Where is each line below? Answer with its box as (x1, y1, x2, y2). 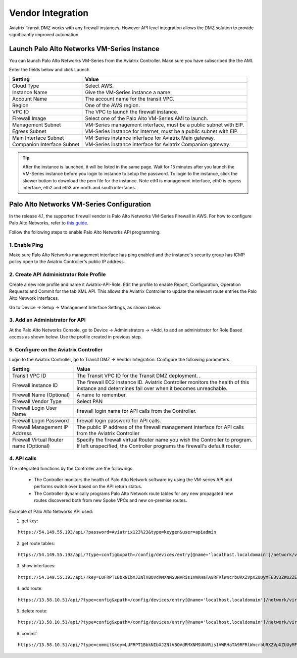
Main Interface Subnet (12, 134, 64, 141)
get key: (21, 518, 38, 524)
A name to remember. (76, 391, 127, 398)
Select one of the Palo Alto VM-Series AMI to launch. (85, 114, 208, 121)
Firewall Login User (12, 404, 57, 411)
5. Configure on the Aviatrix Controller (9, 346, 103, 353)
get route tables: (21, 540, 55, 546)
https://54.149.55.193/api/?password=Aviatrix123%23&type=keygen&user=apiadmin (18, 529, 216, 535)
